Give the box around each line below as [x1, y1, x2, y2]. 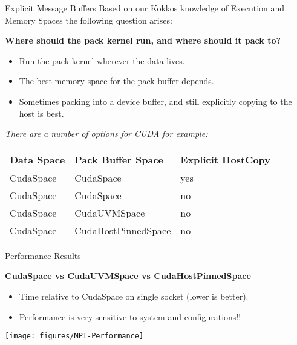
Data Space [10, 152, 65, 166]
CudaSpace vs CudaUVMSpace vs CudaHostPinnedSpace [5, 269, 251, 282]
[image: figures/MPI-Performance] [5, 332, 144, 341]
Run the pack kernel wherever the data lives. [19, 54, 185, 67]
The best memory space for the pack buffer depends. [19, 74, 214, 87]
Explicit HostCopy [180, 152, 271, 166]
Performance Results [5, 249, 81, 261]
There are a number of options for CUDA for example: [5, 127, 208, 140]
